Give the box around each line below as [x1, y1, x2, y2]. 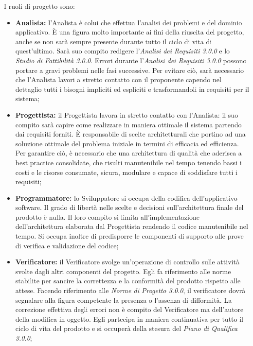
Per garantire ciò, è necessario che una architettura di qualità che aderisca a [15, 148, 242, 158]
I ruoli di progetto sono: [4, 1, 75, 11]
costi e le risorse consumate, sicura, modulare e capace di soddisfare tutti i [15, 167, 237, 177]
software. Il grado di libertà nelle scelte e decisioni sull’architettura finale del [15, 202, 244, 212]
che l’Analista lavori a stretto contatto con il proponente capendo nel [15, 74, 221, 85]
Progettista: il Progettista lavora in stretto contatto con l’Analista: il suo [15, 109, 238, 120]
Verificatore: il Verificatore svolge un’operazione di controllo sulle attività [15, 257, 239, 267]
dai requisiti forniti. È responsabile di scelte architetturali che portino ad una [15, 129, 246, 139]
